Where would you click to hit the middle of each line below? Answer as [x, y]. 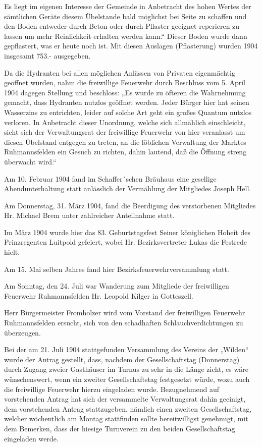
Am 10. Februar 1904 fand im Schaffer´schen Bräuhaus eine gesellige [110, 178]
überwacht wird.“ [30, 161]
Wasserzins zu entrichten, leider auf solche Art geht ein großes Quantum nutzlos [128, 112]
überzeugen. [22, 332]
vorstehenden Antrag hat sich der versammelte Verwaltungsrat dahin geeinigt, [125, 399]
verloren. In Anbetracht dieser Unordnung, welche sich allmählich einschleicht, [125, 122]
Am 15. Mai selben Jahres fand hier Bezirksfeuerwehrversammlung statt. [117, 269]
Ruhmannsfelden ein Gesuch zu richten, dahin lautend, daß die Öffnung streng [125, 152]
